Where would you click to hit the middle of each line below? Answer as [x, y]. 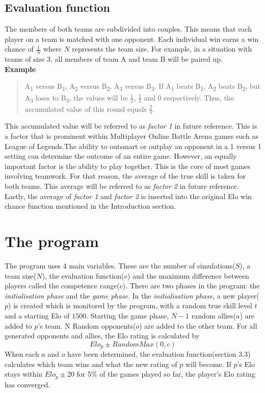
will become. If [208, 364]
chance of [19, 49]
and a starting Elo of [37, 315]
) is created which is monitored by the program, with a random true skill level [130, 305]
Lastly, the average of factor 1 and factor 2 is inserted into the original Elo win [128, 196]
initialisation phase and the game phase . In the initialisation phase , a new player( [132, 295]
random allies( [214, 315]
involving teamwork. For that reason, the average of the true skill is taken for [125, 176]
